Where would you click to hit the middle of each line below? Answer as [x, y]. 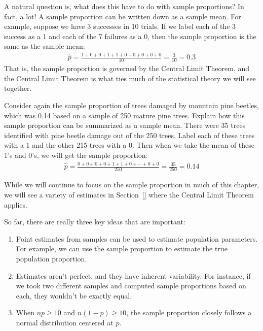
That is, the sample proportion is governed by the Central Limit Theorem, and [127, 68]
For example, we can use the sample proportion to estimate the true [122, 249]
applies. [16, 204]
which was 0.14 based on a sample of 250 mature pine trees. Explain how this [124, 115]
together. [18, 88]
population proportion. [51, 258]
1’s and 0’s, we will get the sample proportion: [76, 155]
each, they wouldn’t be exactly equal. [74, 295]
